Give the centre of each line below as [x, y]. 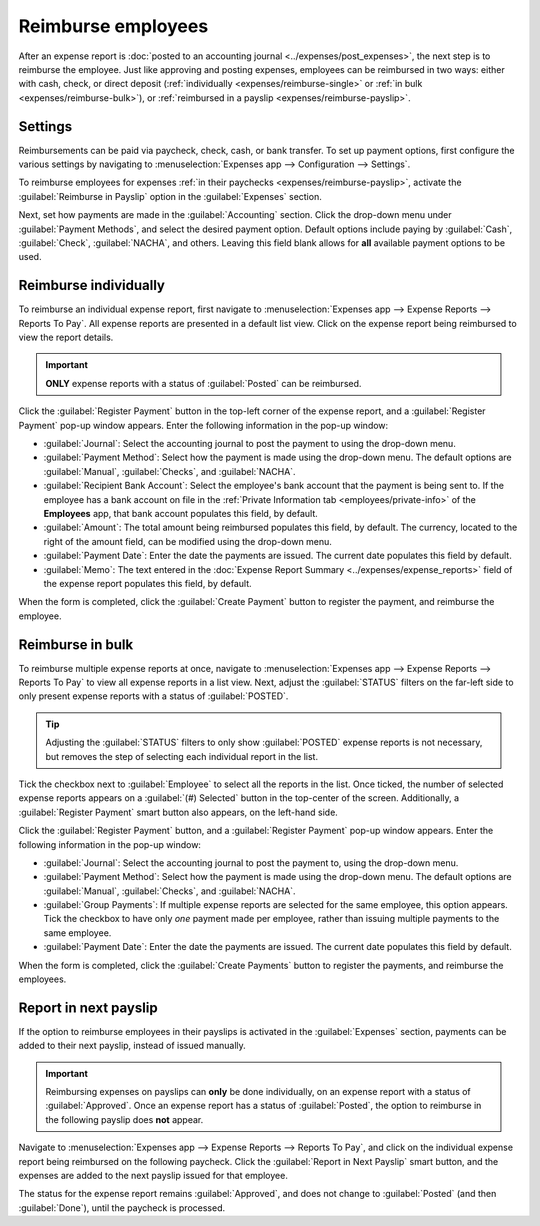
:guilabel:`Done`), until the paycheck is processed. [121, 1207]
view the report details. [66, 337]
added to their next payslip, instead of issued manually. [132, 1046]
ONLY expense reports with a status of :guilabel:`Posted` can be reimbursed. [203, 383]
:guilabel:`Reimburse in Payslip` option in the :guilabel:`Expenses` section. [170, 196]
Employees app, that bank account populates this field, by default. [181, 513]
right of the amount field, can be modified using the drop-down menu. [187, 541]
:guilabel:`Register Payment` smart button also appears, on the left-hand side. [178, 812]
